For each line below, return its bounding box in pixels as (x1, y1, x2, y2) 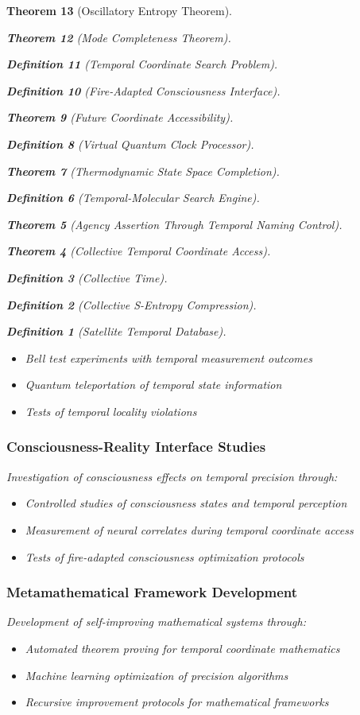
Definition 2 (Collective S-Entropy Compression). (6, 296, 257, 313)
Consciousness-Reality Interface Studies (6, 437, 266, 457)
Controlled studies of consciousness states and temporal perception (25, 495, 347, 511)
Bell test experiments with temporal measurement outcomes (25, 349, 312, 366)
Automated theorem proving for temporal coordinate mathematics (25, 639, 340, 656)
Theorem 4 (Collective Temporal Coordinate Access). (6, 243, 271, 259)
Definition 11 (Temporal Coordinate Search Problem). (6, 56, 278, 72)
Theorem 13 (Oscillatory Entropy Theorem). (6, 2, 232, 18)
